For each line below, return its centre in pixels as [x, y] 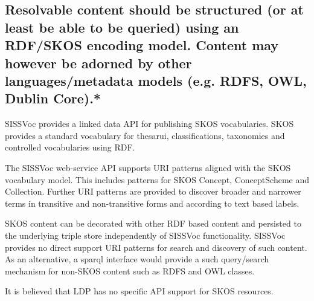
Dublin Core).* [53, 98]
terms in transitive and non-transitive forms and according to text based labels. [152, 203]
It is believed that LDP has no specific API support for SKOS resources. [139, 291]
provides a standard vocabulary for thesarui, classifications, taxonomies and [145, 135]
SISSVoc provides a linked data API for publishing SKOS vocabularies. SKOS [149, 124]
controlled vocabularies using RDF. [70, 147]
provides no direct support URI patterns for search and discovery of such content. [156, 247]
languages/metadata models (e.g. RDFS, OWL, [156, 80]
